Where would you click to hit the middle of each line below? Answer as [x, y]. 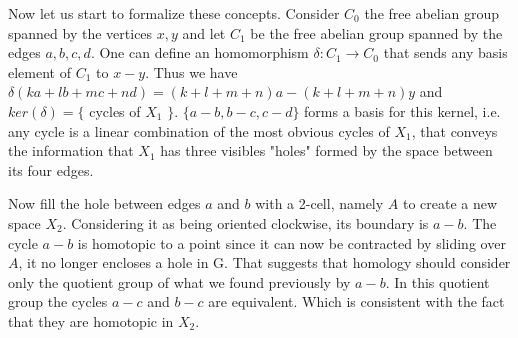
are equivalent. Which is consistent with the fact [356, 301]
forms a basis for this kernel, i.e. [402, 110]
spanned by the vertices [80, 32]
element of [39, 71]
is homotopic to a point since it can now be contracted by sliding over [291, 242]
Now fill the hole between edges [104, 203]
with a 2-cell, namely [319, 203]
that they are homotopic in [91, 320]
